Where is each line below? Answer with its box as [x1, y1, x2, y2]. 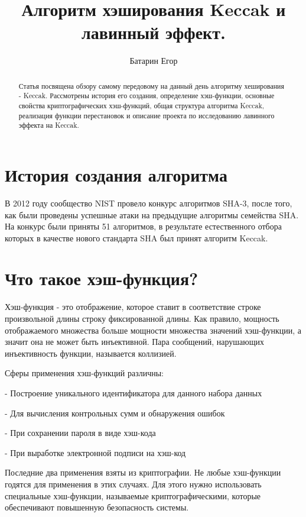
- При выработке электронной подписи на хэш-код [5, 446, 186, 458]
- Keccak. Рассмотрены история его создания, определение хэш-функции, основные [18, 91, 275, 101]
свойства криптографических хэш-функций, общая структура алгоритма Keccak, [18, 101, 265, 111]
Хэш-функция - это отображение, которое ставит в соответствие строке [5, 300, 261, 313]
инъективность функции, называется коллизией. [5, 347, 177, 359]
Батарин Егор [129, 54, 178, 67]
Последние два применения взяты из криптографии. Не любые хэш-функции [5, 466, 281, 479]
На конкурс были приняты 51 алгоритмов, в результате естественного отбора [5, 220, 282, 232]
